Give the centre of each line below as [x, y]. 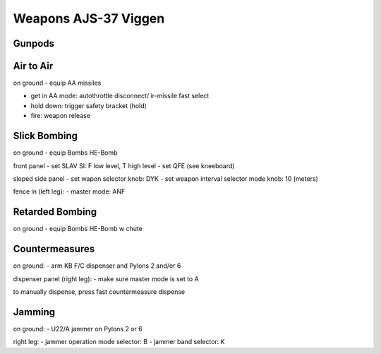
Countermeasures [54, 249]
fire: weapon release [61, 116]
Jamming [34, 312]
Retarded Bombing [55, 212]
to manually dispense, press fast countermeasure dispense [99, 291]
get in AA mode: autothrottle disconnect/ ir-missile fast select [120, 96]
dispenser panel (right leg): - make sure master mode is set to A [106, 278]
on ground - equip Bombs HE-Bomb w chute [78, 229]
